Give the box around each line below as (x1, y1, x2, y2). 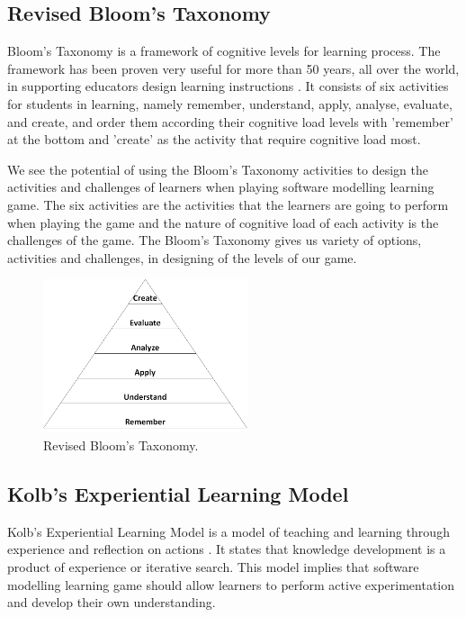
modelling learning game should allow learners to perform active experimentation (7, 575, 455, 594)
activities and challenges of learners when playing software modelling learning (7, 177, 435, 196)
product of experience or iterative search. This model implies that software (7, 557, 419, 576)
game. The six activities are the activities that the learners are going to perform (7, 195, 449, 213)
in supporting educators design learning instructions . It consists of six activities (7, 77, 449, 95)
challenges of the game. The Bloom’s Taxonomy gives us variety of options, (7, 231, 422, 250)
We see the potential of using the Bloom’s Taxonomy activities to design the (7, 159, 428, 178)
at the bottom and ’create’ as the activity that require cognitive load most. (7, 130, 421, 149)
